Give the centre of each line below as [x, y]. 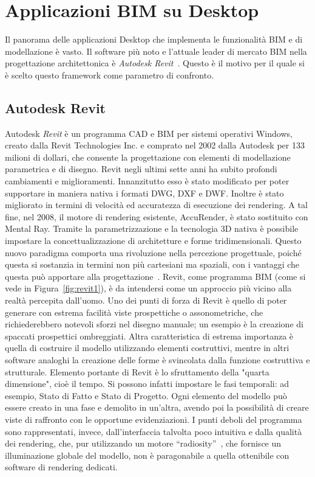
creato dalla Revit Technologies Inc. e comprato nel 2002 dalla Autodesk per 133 [155, 145]
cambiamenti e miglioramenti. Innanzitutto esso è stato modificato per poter [147, 181]
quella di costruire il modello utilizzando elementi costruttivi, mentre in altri [147, 348]
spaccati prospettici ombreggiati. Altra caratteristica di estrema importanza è [149, 336]
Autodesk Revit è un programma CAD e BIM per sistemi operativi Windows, [149, 133]
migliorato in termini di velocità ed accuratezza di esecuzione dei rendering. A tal [156, 205]
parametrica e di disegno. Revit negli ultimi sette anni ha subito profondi [141, 169]
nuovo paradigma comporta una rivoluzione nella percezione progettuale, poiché [153, 252]
